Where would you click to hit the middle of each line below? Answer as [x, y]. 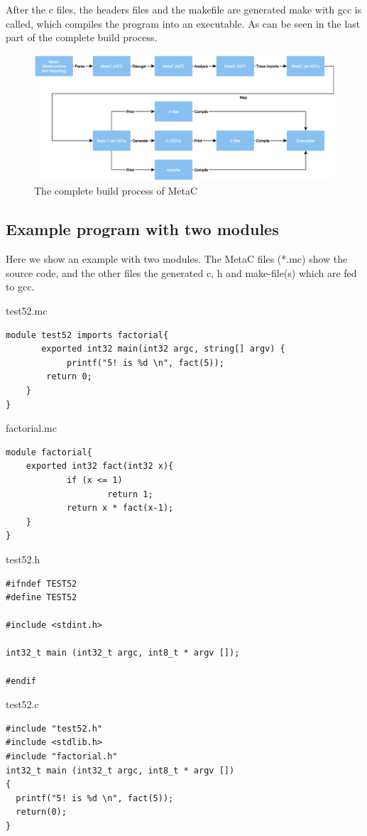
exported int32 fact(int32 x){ [100, 466]
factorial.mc [31, 428]
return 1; [130, 494]
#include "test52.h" [54, 728]
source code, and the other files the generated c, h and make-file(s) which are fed [181, 272]
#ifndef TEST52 [42, 583]
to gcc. [20, 287]
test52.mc [27, 310]
